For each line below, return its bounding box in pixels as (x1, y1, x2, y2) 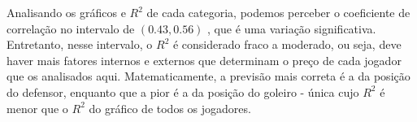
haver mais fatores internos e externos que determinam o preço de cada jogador (7, 51, 402, 68)
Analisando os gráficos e (7, 4, 126, 20)
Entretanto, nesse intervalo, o (7, 36, 153, 53)
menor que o (7, 99, 68, 116)
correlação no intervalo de (7, 20, 135, 37)
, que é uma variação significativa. (207, 20, 376, 37)
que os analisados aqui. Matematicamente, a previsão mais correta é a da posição (7, 68, 410, 85)
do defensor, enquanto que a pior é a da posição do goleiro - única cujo (7, 83, 359, 100)
